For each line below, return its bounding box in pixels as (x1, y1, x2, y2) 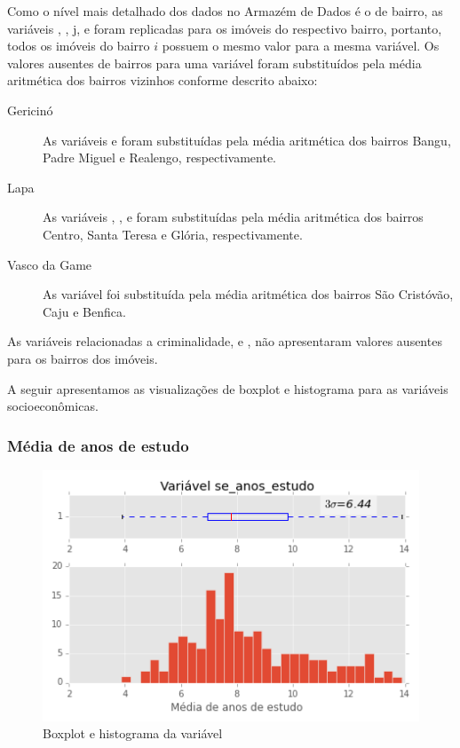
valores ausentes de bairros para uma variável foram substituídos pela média (7, 53, 422, 72)
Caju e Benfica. (43, 302, 126, 320)
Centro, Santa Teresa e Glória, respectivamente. (43, 224, 303, 243)
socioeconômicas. (7, 397, 99, 415)
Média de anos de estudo (7, 434, 189, 456)
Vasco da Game (7, 255, 92, 273)
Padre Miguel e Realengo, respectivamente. (43, 148, 277, 167)
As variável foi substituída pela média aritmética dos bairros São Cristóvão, (43, 285, 454, 303)
